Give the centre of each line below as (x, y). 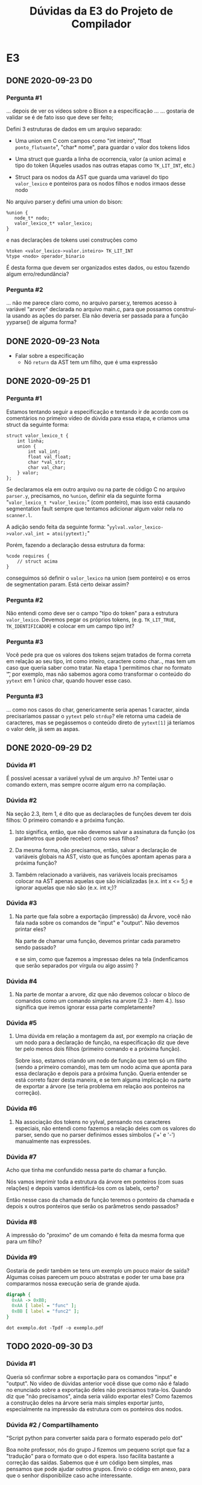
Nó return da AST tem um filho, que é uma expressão (91, 362)
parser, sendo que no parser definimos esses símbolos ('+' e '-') (95, 1134)
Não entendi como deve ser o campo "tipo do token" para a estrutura (92, 613)
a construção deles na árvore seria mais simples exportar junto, (85, 1403)
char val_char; (47, 468)
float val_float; (49, 457)
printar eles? (30, 929)
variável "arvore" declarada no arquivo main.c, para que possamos (89, 309)
